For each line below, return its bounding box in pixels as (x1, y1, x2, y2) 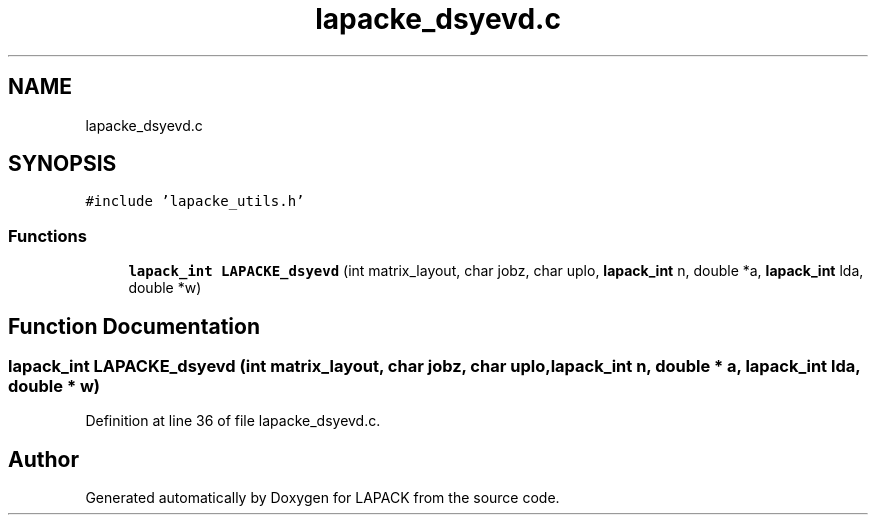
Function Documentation (8, 313, 260, 339)
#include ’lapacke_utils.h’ (85, 193, 305, 210)
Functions (8, 225, 87, 246)
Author (8, 446, 79, 472)
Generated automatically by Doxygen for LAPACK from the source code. (85, 489, 560, 507)
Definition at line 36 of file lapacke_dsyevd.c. (85, 412, 381, 430)
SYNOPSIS (8, 151, 117, 177)
